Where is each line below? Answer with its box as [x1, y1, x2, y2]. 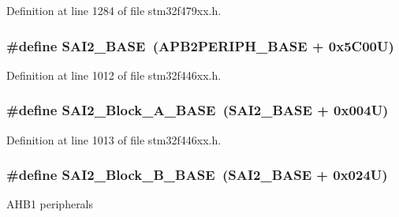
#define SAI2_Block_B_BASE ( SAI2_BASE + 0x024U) [6, 165, 388, 185]
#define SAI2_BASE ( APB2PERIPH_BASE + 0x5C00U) [6, 36, 394, 55]
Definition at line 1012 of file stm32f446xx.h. [6, 66, 222, 83]
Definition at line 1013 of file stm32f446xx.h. [6, 131, 222, 148]
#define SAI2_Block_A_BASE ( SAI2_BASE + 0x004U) [6, 100, 389, 120]
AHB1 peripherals [6, 196, 94, 212]
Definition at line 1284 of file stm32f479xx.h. [6, 2, 222, 18]
